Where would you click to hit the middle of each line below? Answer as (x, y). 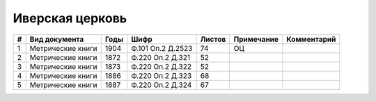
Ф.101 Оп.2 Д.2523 (162, 48)
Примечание (256, 39)
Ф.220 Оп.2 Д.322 (162, 66)
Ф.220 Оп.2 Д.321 (161, 57)
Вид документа (57, 39)
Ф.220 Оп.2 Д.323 (162, 75)
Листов (213, 39)
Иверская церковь (70, 18)
